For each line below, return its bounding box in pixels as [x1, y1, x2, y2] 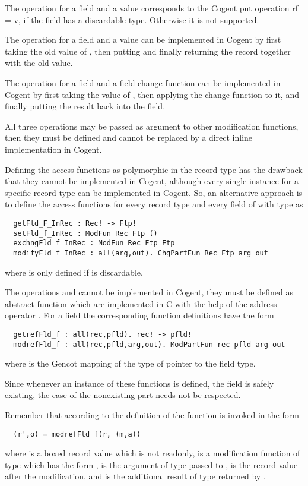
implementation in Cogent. [5, 143, 102, 155]
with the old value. [5, 56, 73, 69]
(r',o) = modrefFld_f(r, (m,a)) [13, 430, 141, 438]
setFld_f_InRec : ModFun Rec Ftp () [13, 229, 158, 238]
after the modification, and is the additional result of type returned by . [5, 470, 266, 482]
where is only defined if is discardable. [5, 266, 143, 278]
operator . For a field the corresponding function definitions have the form [5, 309, 274, 321]
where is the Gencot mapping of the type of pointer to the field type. [5, 357, 256, 370]
